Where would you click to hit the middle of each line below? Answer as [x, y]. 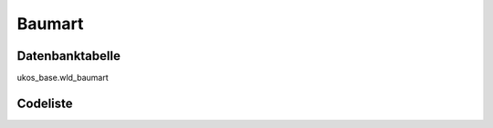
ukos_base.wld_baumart [63, 78]
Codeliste [45, 103]
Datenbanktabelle [68, 56]
